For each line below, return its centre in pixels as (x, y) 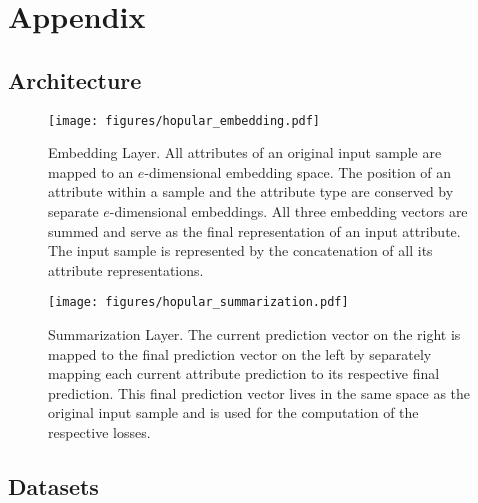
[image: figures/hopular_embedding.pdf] (184, 120)
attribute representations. (126, 269)
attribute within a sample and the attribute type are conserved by (251, 191)
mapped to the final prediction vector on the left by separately (240, 353)
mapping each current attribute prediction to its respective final (244, 373)
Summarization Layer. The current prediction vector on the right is (254, 334)
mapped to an (91, 171)
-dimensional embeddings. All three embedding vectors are (288, 211)
